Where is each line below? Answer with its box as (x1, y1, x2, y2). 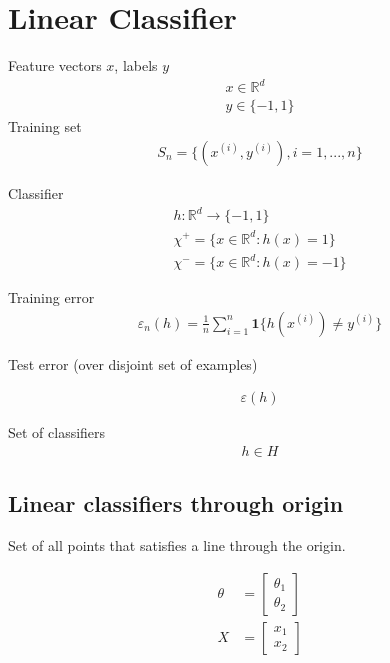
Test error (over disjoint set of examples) (8, 353, 258, 374)
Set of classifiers (8, 422, 106, 443)
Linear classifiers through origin (8, 488, 344, 519)
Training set (8, 116, 82, 137)
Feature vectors (8, 55, 102, 76)
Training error (8, 287, 95, 308)
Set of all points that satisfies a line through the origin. (8, 535, 346, 556)
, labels (114, 55, 158, 76)
